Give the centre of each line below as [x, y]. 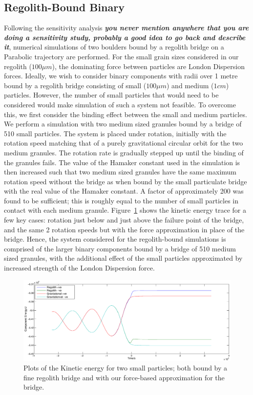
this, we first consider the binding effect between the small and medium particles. [126, 114]
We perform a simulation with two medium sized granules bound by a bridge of [123, 124]
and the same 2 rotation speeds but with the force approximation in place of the [124, 229]
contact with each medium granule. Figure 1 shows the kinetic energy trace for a [125, 210]
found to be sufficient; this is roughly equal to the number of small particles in [121, 200]
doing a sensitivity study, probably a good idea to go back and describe [125, 37]
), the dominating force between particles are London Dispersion [148, 66]
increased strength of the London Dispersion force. [79, 268]
